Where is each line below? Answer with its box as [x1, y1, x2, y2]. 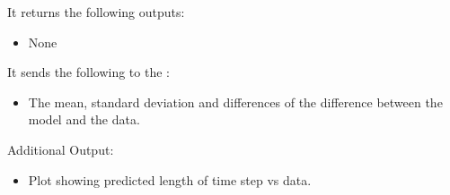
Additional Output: [7, 140, 114, 158]
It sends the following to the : [7, 63, 170, 81]
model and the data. [28, 110, 140, 129]
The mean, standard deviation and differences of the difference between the [28, 92, 443, 111]
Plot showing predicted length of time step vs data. [28, 170, 312, 189]
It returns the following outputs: [7, 3, 185, 21]
